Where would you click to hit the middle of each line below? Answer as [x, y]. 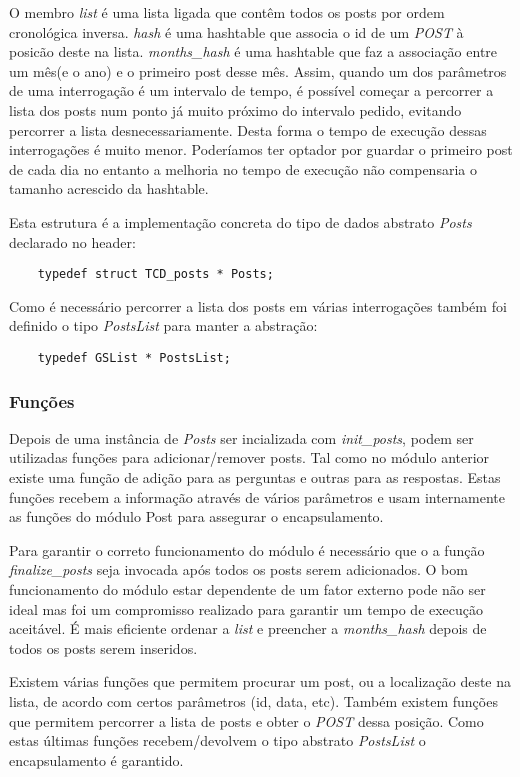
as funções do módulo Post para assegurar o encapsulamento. [196, 516]
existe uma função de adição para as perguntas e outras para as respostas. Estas [255, 477]
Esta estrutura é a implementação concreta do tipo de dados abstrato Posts [240, 221]
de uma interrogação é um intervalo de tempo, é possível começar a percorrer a [251, 90]
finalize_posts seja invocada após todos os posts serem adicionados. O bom [238, 569]
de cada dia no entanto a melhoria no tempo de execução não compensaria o [243, 168]
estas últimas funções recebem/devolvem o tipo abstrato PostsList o [217, 740]
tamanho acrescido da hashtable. [109, 188]
